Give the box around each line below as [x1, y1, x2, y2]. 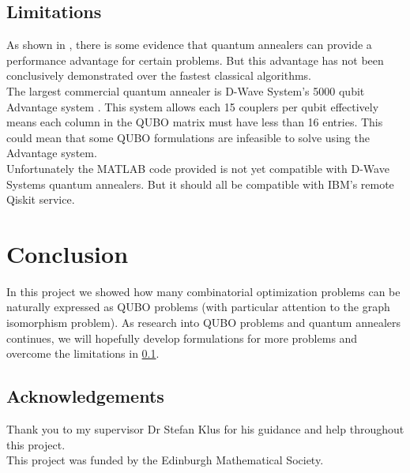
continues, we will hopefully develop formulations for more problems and [6, 329, 358, 346]
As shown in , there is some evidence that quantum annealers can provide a [6, 36, 372, 53]
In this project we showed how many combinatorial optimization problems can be [6, 283, 401, 299]
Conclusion [6, 237, 129, 269]
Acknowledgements [6, 384, 164, 408]
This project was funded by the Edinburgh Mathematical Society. [6, 452, 324, 468]
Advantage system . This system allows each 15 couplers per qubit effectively [6, 98, 379, 114]
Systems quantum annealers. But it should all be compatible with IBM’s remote [6, 175, 394, 192]
